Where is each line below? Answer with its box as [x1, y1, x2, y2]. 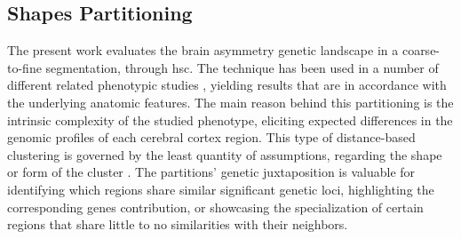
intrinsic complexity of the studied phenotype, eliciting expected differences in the [7, 110, 453, 129]
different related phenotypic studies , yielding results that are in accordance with [7, 76, 447, 94]
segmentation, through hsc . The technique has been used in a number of [45, 58, 439, 76]
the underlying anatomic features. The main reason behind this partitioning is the [7, 92, 454, 111]
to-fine [7, 58, 42, 76]
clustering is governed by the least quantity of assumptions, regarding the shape [7, 145, 442, 163]
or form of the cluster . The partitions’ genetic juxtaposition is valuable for [7, 163, 416, 181]
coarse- [401, 41, 441, 60]
